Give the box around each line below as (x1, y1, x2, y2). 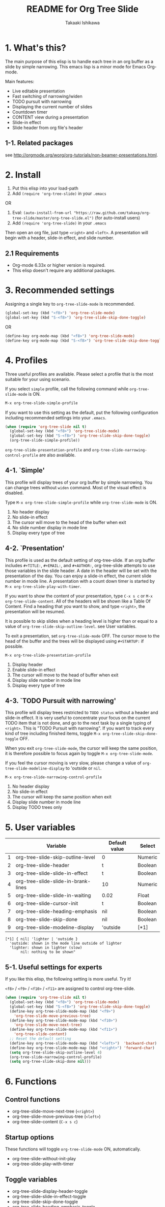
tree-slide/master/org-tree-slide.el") (12, 216, 94, 221)
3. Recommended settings (5, 285, 114, 296)
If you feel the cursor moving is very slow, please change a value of (5, 760, 142, 766)
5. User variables (5, 822, 76, 833)
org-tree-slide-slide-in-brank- (15, 878, 91, 885)
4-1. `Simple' (5, 466, 45, 475)
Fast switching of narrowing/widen (12, 93, 82, 99)
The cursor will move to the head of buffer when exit (12, 672, 119, 678)
